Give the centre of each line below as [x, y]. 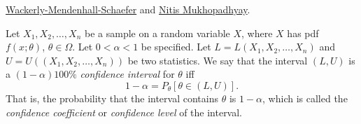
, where [257, 33]
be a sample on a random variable [157, 33]
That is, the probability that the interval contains [112, 98]
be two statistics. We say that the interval [218, 60]
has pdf [303, 33]
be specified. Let [176, 47]
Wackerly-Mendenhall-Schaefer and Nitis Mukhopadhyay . [128, 9]
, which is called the [305, 98]
